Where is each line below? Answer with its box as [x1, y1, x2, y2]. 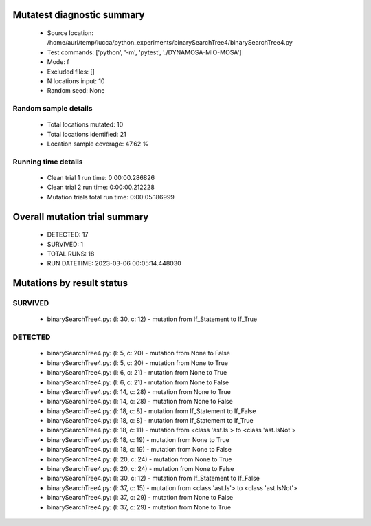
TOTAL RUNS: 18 [47, 250, 95, 258]
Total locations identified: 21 [47, 130, 126, 138]
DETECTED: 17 [47, 230, 89, 239]
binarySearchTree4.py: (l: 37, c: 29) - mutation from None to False [47, 494, 234, 502]
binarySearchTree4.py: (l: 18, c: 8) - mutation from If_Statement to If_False [47, 406, 256, 415]
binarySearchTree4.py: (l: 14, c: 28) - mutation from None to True [47, 387, 232, 395]
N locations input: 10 [47, 76, 105, 85]
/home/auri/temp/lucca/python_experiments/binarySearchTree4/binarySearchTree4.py [47, 39, 293, 47]
